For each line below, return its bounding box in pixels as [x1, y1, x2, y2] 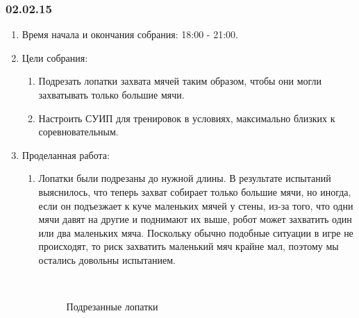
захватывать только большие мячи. [38, 87, 185, 101]
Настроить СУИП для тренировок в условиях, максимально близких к [38, 110, 335, 125]
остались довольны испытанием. [38, 252, 176, 267]
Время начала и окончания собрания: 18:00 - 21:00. [22, 27, 238, 42]
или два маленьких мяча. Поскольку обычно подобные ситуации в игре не [38, 225, 353, 240]
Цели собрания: [22, 50, 88, 65]
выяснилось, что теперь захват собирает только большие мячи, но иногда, [38, 184, 351, 199]
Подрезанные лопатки [66, 299, 158, 314]
